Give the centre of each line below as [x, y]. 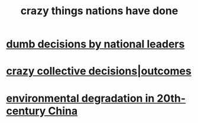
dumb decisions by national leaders [95, 44]
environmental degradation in [80, 98]
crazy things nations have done [99, 11]
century [26, 111]
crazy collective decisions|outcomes [99, 71]
